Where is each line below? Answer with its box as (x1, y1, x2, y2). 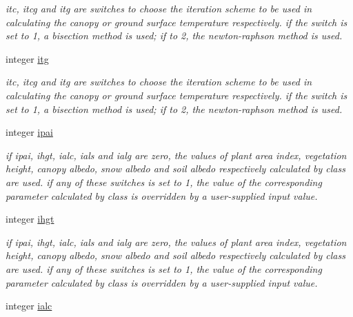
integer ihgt (6, 212, 54, 226)
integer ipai (6, 125, 53, 139)
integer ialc (6, 298, 52, 313)
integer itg (6, 51, 49, 65)
